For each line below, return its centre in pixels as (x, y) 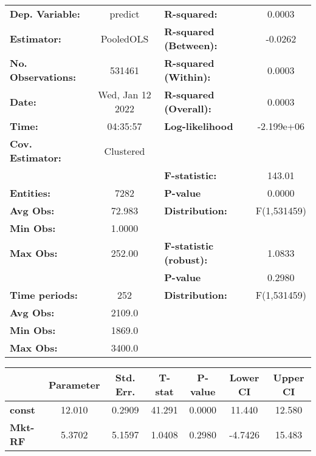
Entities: (30, 193)
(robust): (186, 260)
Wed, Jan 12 (125, 94)
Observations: (43, 77)
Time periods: (44, 295)
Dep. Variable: (45, 14)
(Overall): (188, 108)
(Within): (187, 77)
